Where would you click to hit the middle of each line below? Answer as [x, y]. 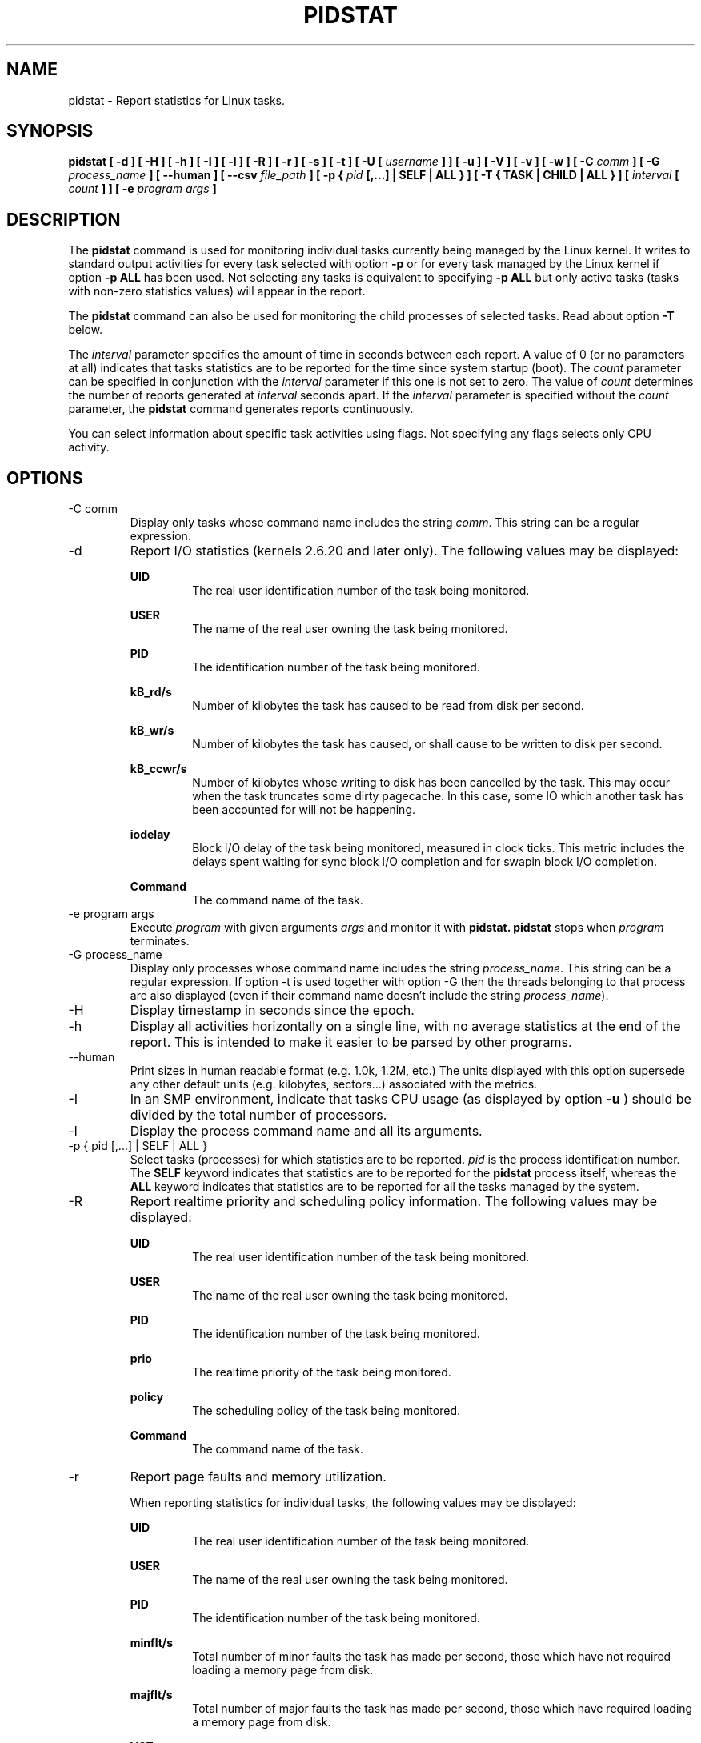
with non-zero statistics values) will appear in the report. [217, 291]
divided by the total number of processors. [258, 1115]
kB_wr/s [152, 731]
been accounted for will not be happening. [304, 810]
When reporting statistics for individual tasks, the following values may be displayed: [353, 1503]
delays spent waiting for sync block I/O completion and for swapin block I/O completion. [425, 862]
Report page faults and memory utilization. [258, 1477]
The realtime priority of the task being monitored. [322, 1372]
